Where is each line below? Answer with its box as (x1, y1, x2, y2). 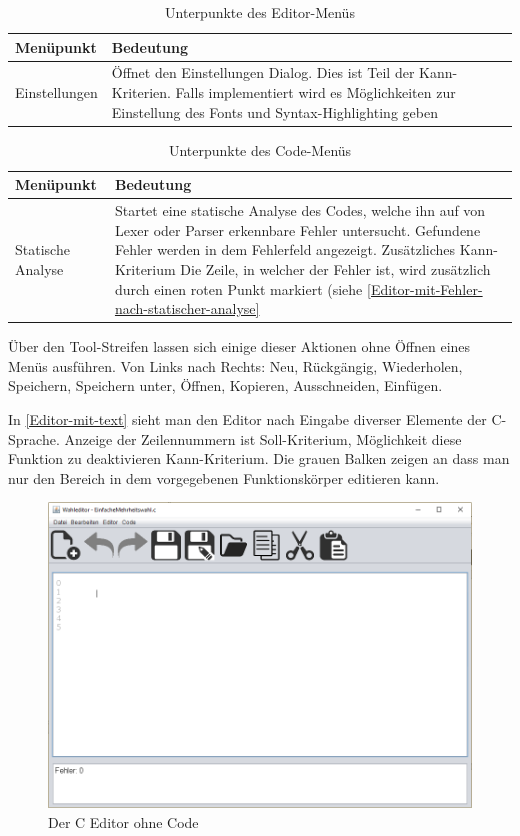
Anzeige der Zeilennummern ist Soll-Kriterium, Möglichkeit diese (64, 428, 462, 449)
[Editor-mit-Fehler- (367, 278, 483, 299)
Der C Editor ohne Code (48, 811, 199, 832)
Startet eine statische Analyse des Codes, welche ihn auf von (114, 200, 486, 221)
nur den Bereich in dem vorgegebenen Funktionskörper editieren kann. (8, 467, 440, 488)
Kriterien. (111, 82, 171, 103)
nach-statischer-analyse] (114, 298, 260, 319)
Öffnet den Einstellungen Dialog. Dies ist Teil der (111, 62, 415, 83)
